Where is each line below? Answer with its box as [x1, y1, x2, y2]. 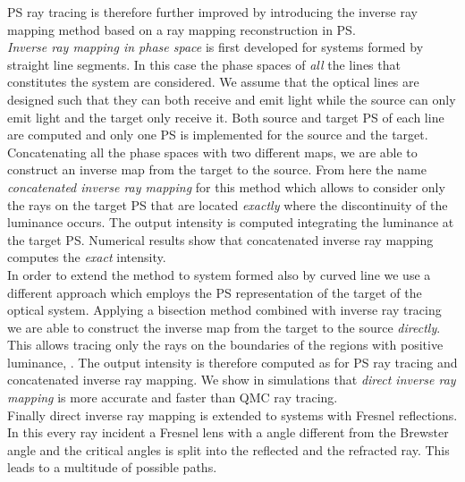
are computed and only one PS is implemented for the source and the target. [7, 125, 428, 144]
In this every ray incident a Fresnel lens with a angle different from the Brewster [7, 423, 449, 442]
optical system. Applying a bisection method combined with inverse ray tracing [7, 300, 442, 319]
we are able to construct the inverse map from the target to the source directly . [7, 317, 441, 336]
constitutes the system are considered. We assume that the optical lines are [7, 72, 419, 91]
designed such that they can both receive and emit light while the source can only [7, 89, 456, 108]
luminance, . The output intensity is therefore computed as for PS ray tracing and [7, 352, 458, 371]
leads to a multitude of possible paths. [7, 458, 217, 477]
